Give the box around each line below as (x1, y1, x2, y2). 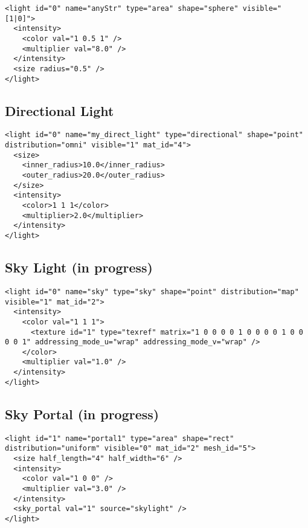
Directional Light (5, 101, 114, 120)
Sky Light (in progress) (5, 258, 153, 277)
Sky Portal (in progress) (5, 404, 159, 423)
